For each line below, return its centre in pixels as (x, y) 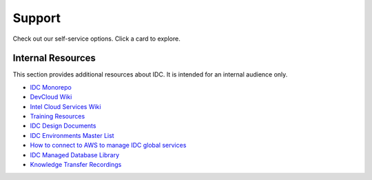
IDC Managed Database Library (75, 154)
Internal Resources (54, 58)
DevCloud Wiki (51, 97)
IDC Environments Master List (72, 135)
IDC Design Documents (63, 126)
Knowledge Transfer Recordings (76, 164)
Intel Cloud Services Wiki (65, 106)
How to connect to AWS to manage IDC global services (108, 146)
